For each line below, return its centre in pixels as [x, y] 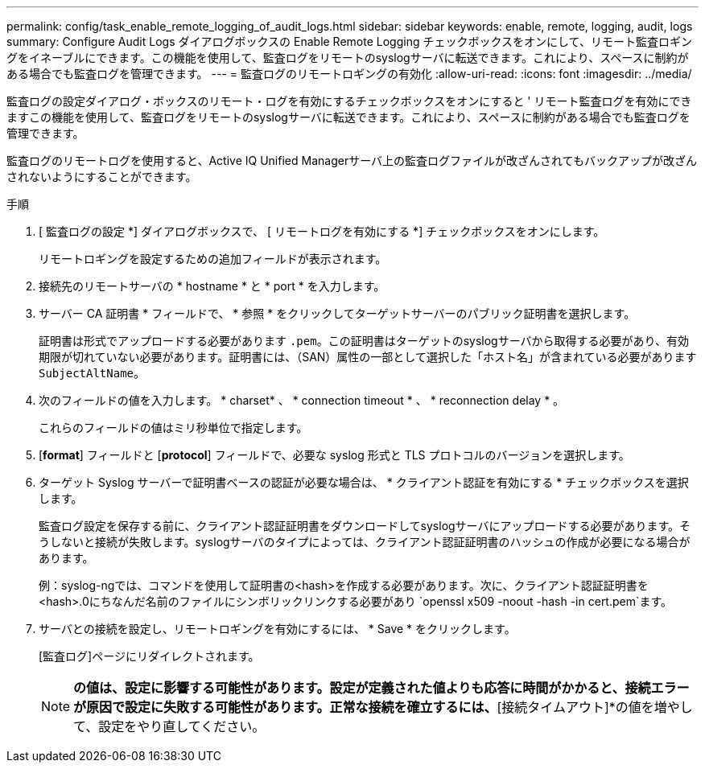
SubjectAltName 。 [92, 373]
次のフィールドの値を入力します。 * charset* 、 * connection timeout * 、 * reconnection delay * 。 [302, 400]
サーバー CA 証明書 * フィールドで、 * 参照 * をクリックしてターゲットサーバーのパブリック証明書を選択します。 [337, 313]
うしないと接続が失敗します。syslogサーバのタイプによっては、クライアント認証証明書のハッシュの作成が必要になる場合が [365, 542]
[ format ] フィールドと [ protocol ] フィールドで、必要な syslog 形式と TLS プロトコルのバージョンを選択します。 [334, 455]
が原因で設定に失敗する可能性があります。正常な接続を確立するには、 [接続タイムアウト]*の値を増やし [383, 707]
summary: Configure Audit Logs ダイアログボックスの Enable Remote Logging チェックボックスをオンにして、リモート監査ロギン [349, 41]
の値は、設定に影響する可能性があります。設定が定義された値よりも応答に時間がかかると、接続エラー [381, 688]
